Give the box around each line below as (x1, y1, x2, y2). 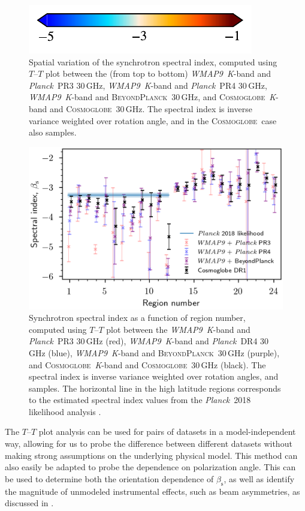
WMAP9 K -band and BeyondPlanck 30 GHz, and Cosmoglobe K (29, 91, 276, 103)
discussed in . (5, 497, 54, 509)
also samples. (29, 126, 77, 139)
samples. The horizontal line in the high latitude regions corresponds (29, 381, 281, 394)
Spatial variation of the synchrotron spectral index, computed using (29, 55, 277, 68)
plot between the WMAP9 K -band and (106, 323, 250, 335)
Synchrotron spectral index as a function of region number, (29, 311, 246, 324)
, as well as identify (224, 472, 295, 485)
